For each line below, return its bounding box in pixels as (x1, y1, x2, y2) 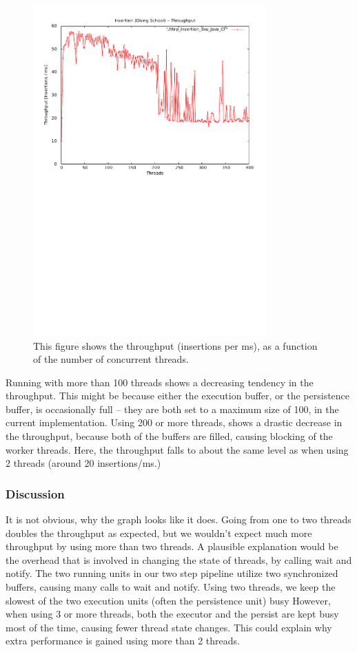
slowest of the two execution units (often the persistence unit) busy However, (6, 593, 331, 607)
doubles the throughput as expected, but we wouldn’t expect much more (6, 525, 312, 540)
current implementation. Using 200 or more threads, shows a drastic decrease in (6, 415, 343, 430)
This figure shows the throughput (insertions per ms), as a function (33, 338, 318, 353)
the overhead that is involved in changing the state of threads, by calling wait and (6, 552, 352, 567)
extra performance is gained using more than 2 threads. (6, 633, 240, 648)
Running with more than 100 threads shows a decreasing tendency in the (6, 375, 314, 389)
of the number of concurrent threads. (33, 352, 189, 366)
